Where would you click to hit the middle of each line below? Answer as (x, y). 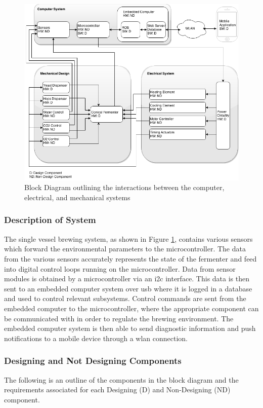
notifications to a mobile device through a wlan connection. (96, 338)
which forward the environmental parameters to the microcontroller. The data (125, 249)
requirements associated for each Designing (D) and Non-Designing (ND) (117, 390)
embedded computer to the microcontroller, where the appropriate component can (131, 308)
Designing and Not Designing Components (93, 361)
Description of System (50, 220)
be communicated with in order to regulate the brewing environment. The (119, 318)
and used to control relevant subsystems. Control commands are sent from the (125, 298)
